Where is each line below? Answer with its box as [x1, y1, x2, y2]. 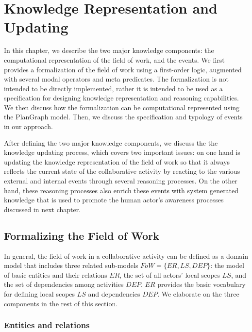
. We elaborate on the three [157, 288, 239, 299]
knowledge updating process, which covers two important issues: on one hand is [4, 147, 240, 157]
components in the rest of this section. [4, 298, 118, 308]
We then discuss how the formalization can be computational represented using [4, 102, 240, 112]
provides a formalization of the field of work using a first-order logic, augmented [4, 64, 242, 74]
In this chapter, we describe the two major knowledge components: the [4, 45, 214, 55]
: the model [210, 260, 244, 270]
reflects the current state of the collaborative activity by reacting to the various [4, 166, 240, 176]
